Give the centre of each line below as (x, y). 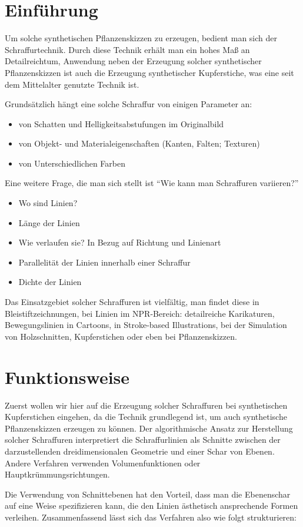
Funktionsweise (67, 377)
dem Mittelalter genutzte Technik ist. (72, 84)
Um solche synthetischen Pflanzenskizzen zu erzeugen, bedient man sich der (141, 38)
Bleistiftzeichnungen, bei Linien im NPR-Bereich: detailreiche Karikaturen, (140, 313)
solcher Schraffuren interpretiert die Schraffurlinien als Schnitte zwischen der (143, 440)
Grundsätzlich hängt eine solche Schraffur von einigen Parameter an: (129, 104)
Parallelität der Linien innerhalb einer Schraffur (104, 262)
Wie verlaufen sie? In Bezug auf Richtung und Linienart (120, 242)
